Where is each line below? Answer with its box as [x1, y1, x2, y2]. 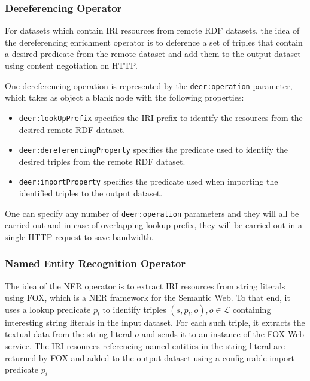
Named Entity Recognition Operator [5, 256, 186, 271]
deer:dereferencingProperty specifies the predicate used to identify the [19, 143, 288, 156]
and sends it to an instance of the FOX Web [141, 328, 305, 340]
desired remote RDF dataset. [19, 123, 126, 135]
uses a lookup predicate [5, 303, 91, 315]
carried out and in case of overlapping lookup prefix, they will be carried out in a [5, 219, 302, 231]
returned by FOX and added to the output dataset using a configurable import [5, 351, 294, 364]
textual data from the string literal [5, 328, 132, 340]
